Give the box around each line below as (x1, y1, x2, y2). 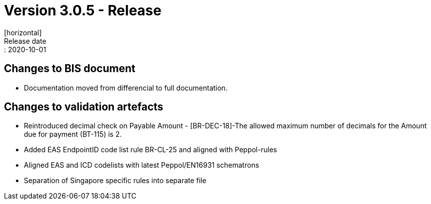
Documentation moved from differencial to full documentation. (24, 83, 228, 92)
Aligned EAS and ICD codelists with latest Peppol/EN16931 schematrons (24, 161, 259, 170)
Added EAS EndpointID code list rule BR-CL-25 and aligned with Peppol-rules (24, 145, 277, 154)
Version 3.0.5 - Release (4, 2, 162, 19)
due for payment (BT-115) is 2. (24, 130, 122, 139)
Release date (4, 36, 47, 45)
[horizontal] (4, 28, 42, 37)
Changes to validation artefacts (4, 101, 164, 113)
